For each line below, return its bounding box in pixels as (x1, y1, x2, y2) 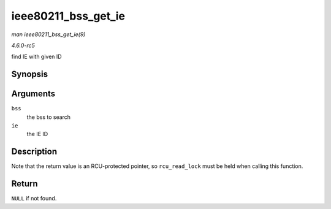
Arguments (11, 89, 56, 99)
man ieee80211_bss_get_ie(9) (11, 31, 86, 38)
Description (11, 146, 58, 157)
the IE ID (26, 131, 48, 138)
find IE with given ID (11, 53, 62, 61)
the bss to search (26, 113, 70, 121)
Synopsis (11, 69, 48, 80)
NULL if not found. (11, 195, 57, 202)
